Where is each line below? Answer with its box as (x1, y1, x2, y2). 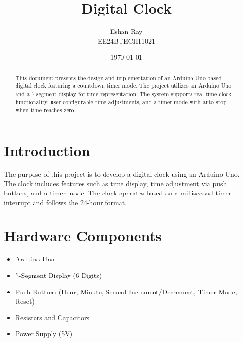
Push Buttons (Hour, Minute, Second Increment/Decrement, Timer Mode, (15, 286, 237, 296)
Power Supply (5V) (15, 328, 73, 339)
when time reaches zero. (15, 106, 76, 114)
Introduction (4, 140, 90, 160)
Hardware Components (4, 226, 162, 245)
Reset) (15, 296, 35, 306)
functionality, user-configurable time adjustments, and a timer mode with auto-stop (15, 98, 226, 106)
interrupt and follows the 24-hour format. (4, 197, 127, 207)
